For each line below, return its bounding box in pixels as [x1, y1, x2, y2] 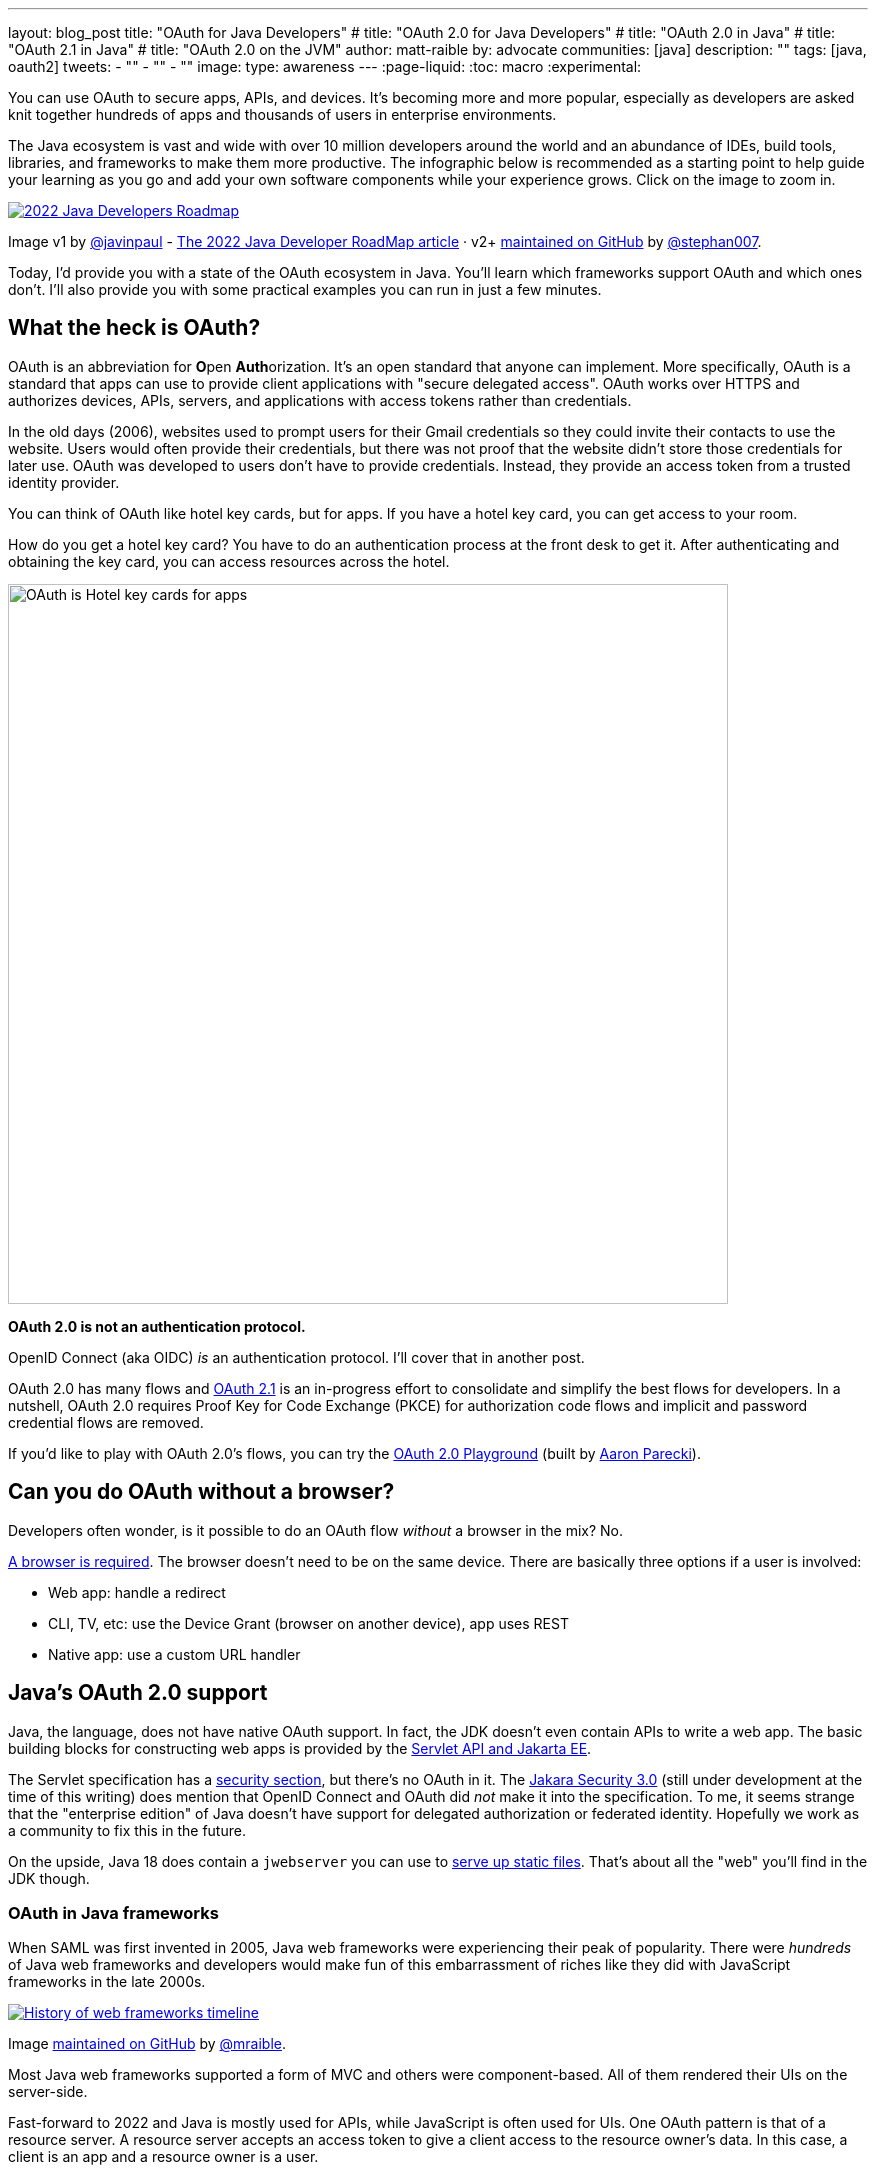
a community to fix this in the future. [8, 1821, 246, 1839]
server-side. [8, 2083, 88, 2101]
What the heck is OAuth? [8, 315, 261, 341]
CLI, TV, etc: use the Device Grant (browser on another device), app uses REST [48, 1614, 569, 1632]
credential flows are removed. [8, 1413, 204, 1431]
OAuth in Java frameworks [8, 1902, 219, 1923]
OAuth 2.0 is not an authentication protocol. [8, 1317, 306, 1335]
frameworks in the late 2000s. [8, 1973, 206, 1991]
